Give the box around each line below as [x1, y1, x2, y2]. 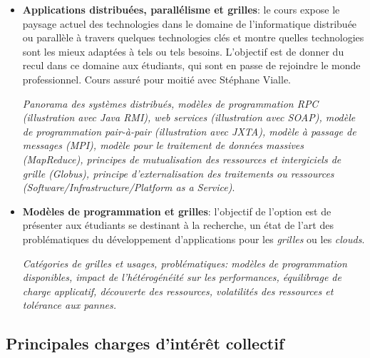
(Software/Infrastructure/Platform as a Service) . [22, 180, 235, 195]
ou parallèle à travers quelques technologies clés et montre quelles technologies [22, 30, 364, 45]
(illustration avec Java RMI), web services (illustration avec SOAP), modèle [22, 110, 356, 125]
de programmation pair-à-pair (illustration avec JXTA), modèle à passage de [22, 123, 356, 138]
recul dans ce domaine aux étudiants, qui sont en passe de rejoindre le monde [22, 58, 361, 73]
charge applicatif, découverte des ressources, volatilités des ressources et [22, 283, 334, 298]
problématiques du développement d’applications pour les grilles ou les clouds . [22, 231, 365, 246]
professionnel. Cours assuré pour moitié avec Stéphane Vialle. [22, 71, 292, 86]
